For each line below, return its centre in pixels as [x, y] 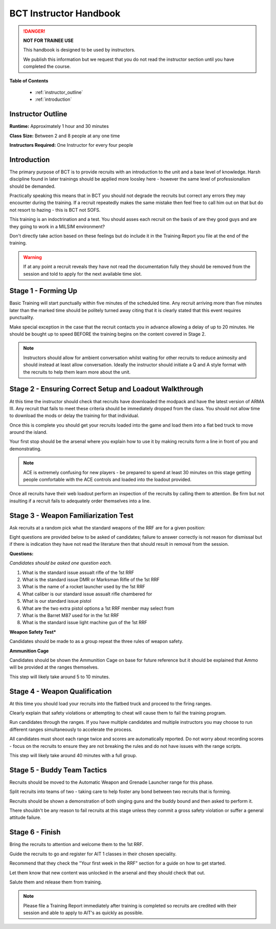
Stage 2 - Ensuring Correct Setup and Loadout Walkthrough [106, 389]
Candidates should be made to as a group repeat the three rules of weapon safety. [96, 642]
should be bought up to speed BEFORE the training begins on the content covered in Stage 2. [108, 334]
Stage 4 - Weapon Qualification [61, 691]
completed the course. [47, 67]
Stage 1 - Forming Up [43, 291]
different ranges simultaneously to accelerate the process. [71, 729]
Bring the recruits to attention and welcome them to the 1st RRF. [76, 845]
